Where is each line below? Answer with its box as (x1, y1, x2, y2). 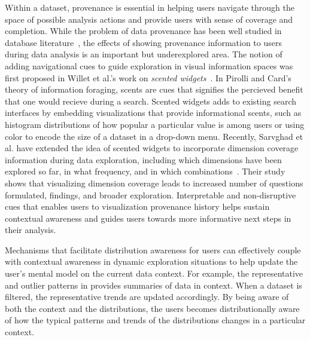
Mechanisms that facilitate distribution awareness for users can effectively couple (5, 243, 301, 256)
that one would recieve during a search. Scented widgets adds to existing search (5, 94, 297, 107)
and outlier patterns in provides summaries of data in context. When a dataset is (5, 278, 302, 291)
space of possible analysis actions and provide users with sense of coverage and (5, 13, 293, 25)
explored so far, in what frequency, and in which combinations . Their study (5, 165, 285, 177)
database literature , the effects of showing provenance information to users (5, 36, 282, 48)
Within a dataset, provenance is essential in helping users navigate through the (5, 1, 294, 13)
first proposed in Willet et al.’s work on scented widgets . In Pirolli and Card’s (5, 71, 291, 84)
